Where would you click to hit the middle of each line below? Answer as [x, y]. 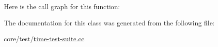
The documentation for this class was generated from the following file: [109, 22]
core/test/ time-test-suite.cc [44, 39]
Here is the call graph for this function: [62, 6]
